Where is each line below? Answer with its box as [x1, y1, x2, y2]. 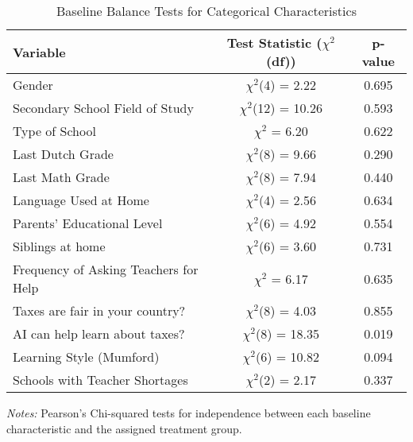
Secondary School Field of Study [13, 99, 194, 117]
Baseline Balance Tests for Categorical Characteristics [56, 2, 357, 20]
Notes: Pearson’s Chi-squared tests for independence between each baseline [6, 405, 371, 421]
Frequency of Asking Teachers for [13, 260, 199, 278]
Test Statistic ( [226, 33, 322, 52]
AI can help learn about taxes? [13, 324, 185, 343]
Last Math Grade [13, 168, 110, 186]
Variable [13, 42, 66, 61]
